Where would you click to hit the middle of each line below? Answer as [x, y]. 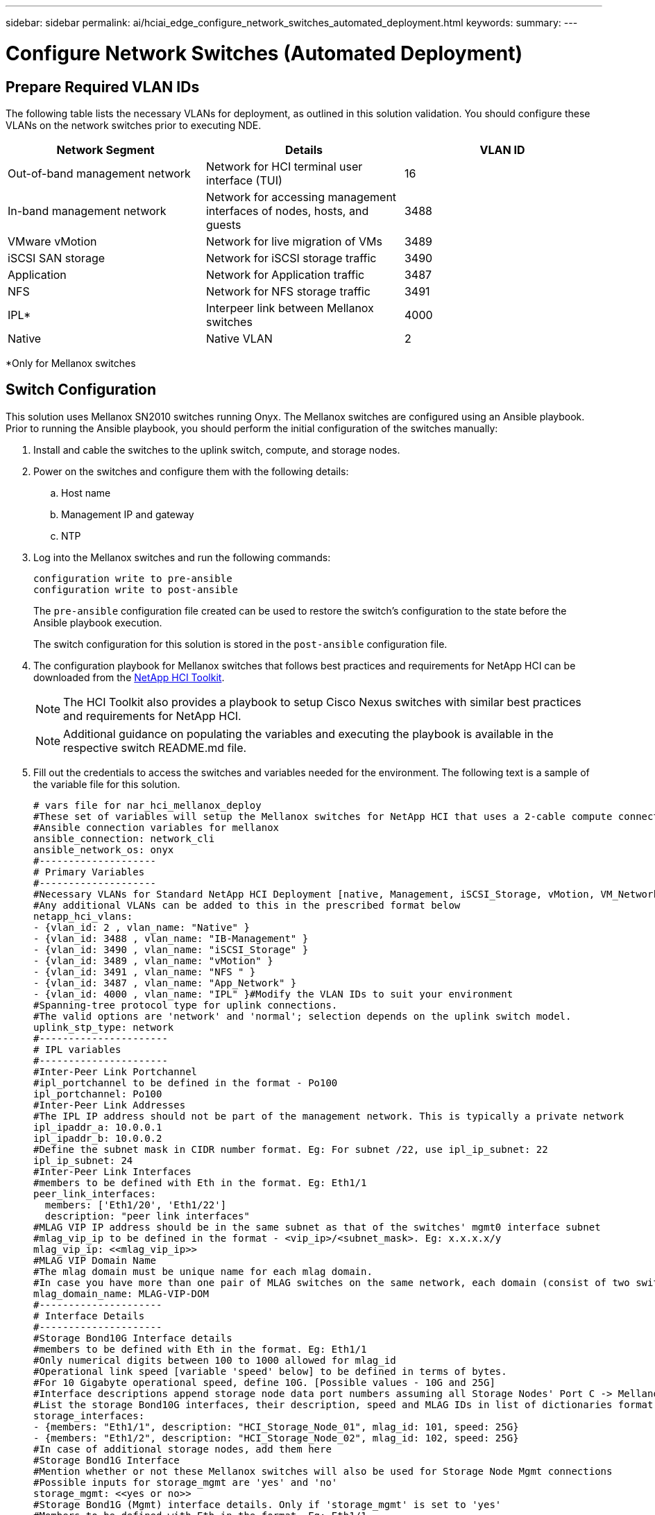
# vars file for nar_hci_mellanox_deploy [147, 805]
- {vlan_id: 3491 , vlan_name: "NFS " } [145, 972]
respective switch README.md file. [155, 747]
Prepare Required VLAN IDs [103, 87]
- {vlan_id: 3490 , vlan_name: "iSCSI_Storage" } [171, 949]
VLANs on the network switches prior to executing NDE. [134, 125]
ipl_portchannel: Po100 [98, 1094]
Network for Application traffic [285, 274]
